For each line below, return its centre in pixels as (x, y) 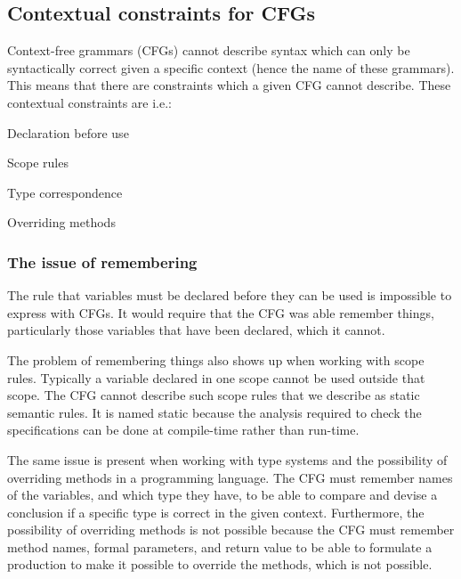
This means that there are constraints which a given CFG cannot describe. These (229, 85)
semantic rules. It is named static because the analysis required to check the (214, 412)
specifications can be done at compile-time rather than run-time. (183, 430)
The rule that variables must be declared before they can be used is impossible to (230, 295)
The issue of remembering (102, 261)
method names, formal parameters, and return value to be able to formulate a (220, 546)
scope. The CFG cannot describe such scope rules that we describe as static (214, 395)
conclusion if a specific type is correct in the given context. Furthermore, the (216, 512)
